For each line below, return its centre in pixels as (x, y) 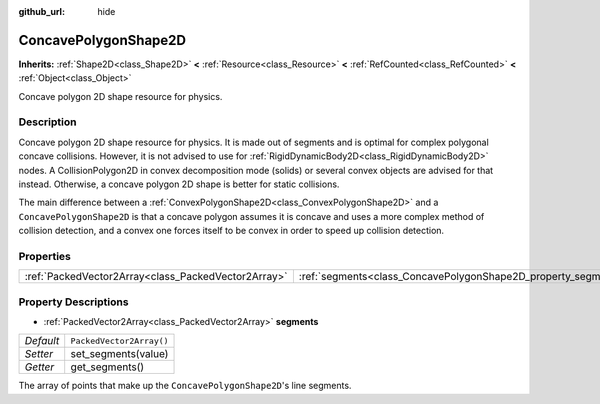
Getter (39, 367)
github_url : (41, 11)
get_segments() (107, 367)
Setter (39, 354)
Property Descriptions (73, 302)
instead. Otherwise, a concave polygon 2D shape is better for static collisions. (179, 184)
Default (42, 341)
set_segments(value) (119, 354)
